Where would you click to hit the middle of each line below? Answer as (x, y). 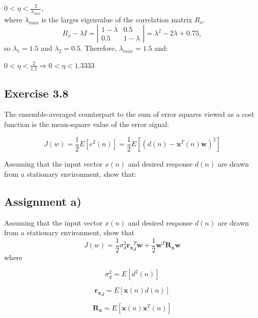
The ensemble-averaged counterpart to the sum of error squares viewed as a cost (129, 114)
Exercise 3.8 (36, 93)
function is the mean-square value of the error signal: (87, 124)
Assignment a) (43, 201)
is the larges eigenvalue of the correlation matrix (117, 19)
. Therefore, (98, 48)
